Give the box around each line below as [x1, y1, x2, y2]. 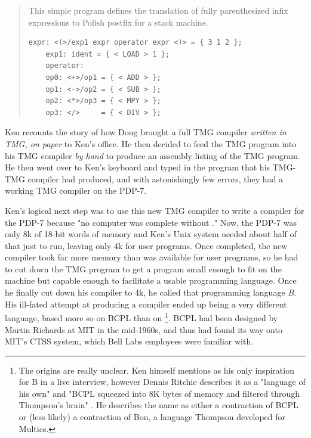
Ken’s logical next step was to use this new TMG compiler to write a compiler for [5, 204, 304, 216]
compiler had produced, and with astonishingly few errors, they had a [27, 172, 284, 185]
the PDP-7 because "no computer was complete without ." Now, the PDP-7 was [5, 216, 297, 228]
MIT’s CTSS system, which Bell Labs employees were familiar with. [5, 335, 254, 347]
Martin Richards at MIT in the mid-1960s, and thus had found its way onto [5, 323, 282, 336]
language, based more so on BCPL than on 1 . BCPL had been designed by [5, 310, 278, 324]
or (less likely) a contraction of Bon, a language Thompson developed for [19, 411, 286, 423]
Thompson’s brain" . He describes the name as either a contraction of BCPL [19, 399, 298, 411]
